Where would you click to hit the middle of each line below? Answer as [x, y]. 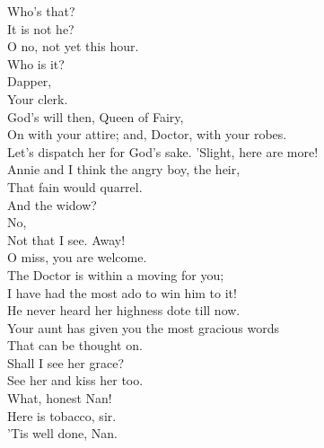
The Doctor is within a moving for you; [116, 274]
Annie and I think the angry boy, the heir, [124, 169]
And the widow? [52, 204]
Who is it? [36, 63]
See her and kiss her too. [75, 380]
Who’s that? [41, 11]
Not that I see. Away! [66, 239]
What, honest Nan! [60, 398]
